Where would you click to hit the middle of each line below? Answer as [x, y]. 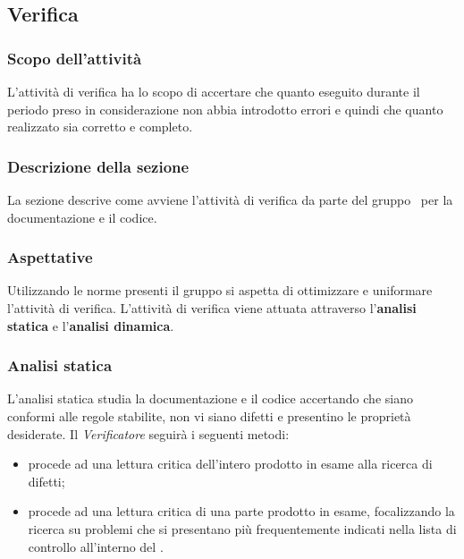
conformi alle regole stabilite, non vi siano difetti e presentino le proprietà [209, 416]
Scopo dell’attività [75, 58]
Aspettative [50, 257]
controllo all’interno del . [96, 546]
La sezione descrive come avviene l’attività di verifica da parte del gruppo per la [230, 199]
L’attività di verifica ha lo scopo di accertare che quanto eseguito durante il [214, 91]
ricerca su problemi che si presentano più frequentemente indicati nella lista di [242, 528]
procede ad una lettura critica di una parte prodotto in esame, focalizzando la [241, 511]
